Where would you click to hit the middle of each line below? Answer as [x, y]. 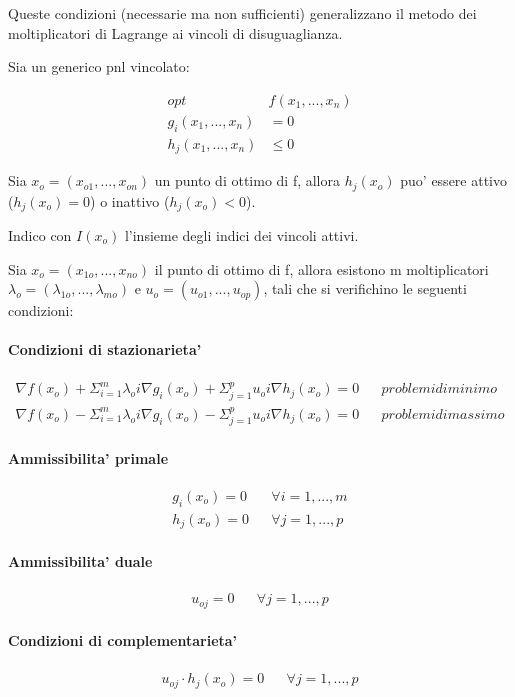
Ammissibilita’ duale [80, 560]
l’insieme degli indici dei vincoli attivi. [241, 235]
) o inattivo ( [130, 200]
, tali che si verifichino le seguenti [365, 288]
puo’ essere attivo [453, 180]
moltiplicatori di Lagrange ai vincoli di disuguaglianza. [175, 32]
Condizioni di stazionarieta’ [105, 349]
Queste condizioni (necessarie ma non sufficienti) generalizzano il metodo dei [242, 13]
